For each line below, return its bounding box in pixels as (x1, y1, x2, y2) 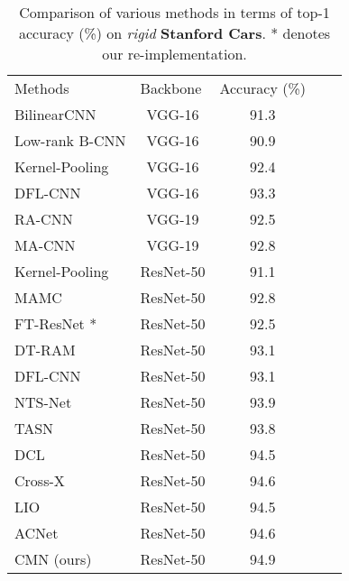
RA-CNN (14, 208, 73, 229)
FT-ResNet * (14, 313, 97, 334)
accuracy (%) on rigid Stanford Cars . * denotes (18, 23, 331, 43)
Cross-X (14, 470, 65, 491)
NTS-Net (14, 392, 72, 412)
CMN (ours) (14, 549, 92, 569)
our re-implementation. (102, 43, 247, 64)
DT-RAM (14, 339, 76, 360)
